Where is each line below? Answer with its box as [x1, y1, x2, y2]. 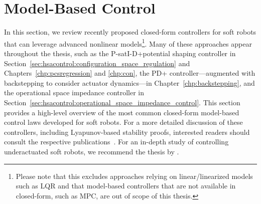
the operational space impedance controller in [4, 87, 145, 98]
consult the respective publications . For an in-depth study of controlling [4, 136, 229, 147]
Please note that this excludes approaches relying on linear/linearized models [16, 170, 253, 181]
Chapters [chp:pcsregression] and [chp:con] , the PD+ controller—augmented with [4, 68, 255, 78]
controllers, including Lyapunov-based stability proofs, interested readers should [4, 126, 250, 137]
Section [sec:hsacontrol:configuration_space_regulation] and [4, 58, 190, 68]
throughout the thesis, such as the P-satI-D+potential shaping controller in [4, 48, 236, 58]
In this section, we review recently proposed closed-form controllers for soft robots [4, 27, 256, 37]
